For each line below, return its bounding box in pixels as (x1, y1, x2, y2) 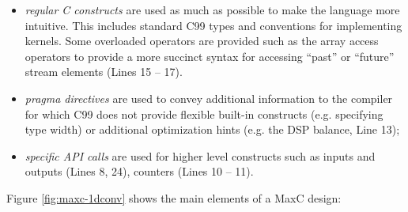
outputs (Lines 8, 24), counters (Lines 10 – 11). (25, 163, 254, 180)
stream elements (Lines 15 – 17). (25, 63, 183, 80)
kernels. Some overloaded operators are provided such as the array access (25, 32, 379, 49)
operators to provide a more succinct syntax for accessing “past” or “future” (25, 47, 395, 64)
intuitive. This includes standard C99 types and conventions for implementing (25, 17, 402, 33)
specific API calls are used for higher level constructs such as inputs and (25, 147, 376, 164)
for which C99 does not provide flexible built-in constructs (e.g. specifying (25, 105, 383, 122)
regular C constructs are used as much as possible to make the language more (25, 2, 400, 17)
